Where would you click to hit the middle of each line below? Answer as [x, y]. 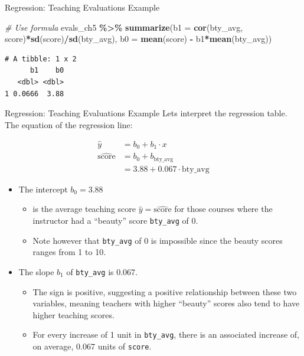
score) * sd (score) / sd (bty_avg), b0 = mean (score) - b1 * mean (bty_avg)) [138, 39]
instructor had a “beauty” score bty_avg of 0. [115, 220]
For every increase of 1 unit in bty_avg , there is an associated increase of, [166, 334]
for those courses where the [223, 209]
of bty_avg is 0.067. [102, 271]
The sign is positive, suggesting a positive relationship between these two [165, 291]
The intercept [43, 189]
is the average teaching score [84, 209]
